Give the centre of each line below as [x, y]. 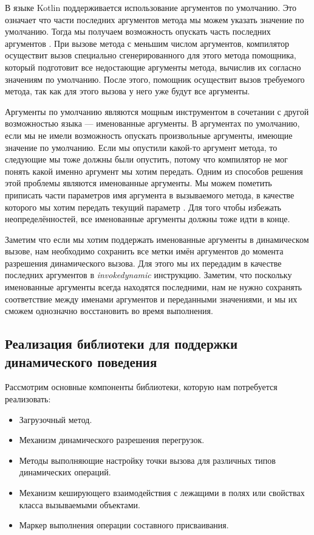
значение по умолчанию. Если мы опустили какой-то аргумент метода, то [141, 147]
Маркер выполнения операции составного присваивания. [124, 525]
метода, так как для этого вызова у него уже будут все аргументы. [128, 91]
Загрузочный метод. [56, 419]
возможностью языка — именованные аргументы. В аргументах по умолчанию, [152, 123]
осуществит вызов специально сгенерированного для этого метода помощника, [151, 55]
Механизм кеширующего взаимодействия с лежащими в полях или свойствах [162, 492]
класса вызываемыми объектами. [80, 504]
